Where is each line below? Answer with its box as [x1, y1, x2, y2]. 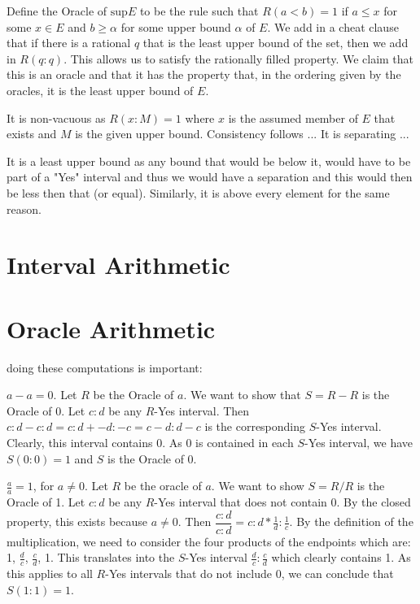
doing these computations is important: [7, 358, 203, 376]
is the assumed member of [228, 109, 358, 126]
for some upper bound [120, 18, 231, 35]
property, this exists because [7, 513, 148, 530]
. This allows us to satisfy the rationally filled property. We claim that [63, 50, 414, 67]
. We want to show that [183, 386, 301, 403]
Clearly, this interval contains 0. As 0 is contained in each [7, 434, 294, 450]
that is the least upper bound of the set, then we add [142, 34, 409, 51]
